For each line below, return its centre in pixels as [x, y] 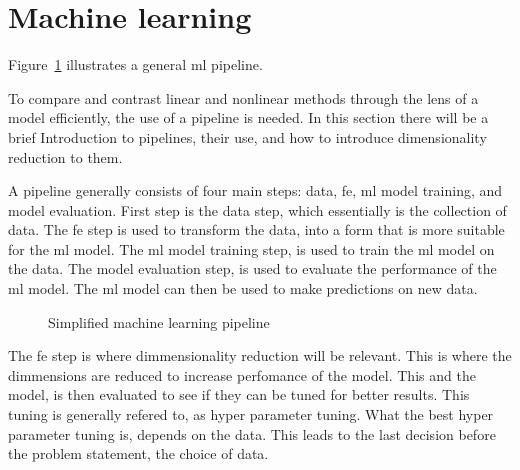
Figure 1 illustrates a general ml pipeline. [135, 64]
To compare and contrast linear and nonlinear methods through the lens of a [243, 97]
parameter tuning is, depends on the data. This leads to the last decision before [252, 433]
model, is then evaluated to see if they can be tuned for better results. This [239, 394]
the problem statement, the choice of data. [138, 453]
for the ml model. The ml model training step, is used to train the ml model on [251, 248]
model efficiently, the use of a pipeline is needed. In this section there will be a [248, 117]
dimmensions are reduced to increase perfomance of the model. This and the [242, 374]
